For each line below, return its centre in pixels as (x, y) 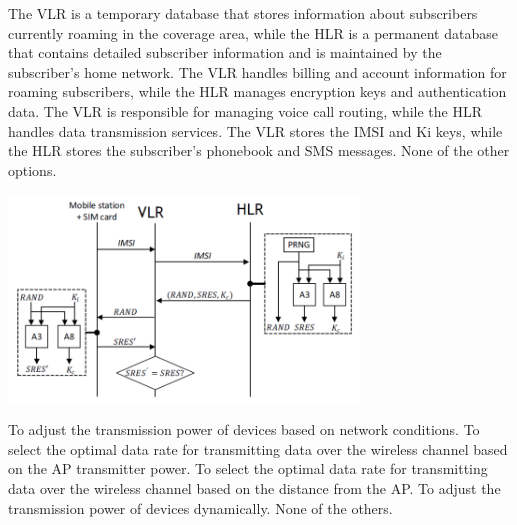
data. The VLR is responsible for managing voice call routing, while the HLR (245, 110)
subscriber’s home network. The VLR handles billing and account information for (257, 71)
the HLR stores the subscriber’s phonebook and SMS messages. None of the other (259, 150)
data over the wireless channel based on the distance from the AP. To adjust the (254, 487)
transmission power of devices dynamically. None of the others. (200, 507)
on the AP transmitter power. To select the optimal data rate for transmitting (248, 468)
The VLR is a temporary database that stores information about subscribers (243, 13)
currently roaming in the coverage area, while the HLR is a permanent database (253, 32)
